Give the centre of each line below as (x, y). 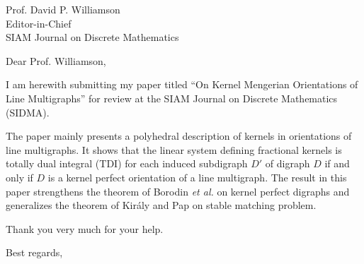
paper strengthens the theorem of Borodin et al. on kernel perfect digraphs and (178, 191)
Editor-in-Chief (39, 23)
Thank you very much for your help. (85, 228)
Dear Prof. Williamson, (56, 60)
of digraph (288, 163)
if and (337, 163)
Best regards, (34, 252)
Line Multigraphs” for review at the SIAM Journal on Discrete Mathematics (172, 98)
